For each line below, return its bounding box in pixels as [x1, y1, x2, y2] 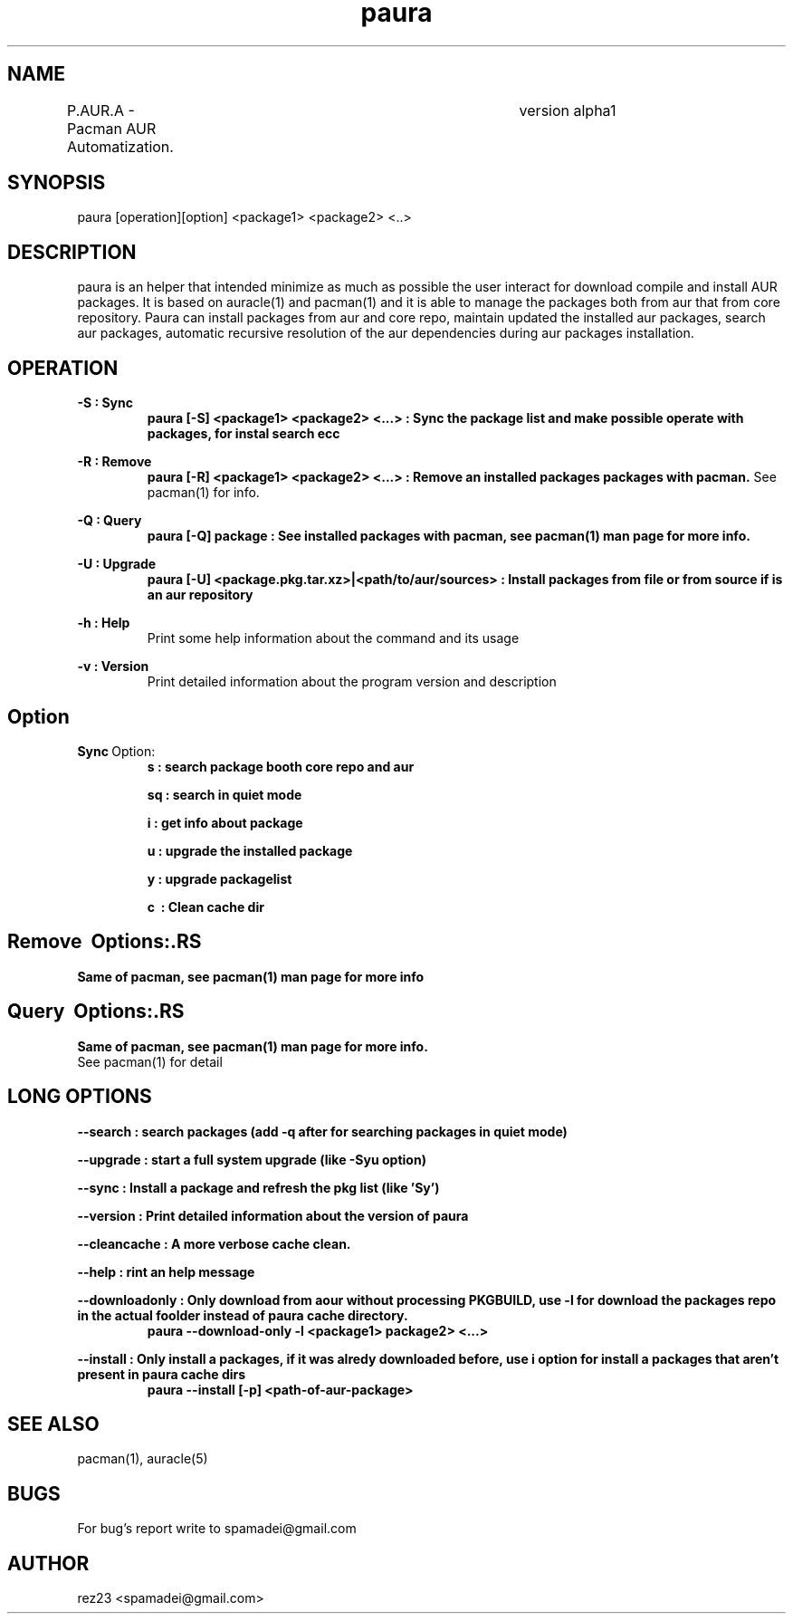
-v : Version [77, 658, 149, 675]
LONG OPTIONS [7, 1085, 152, 1108]
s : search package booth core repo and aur [147, 758, 415, 774]
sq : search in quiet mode [147, 786, 302, 802]
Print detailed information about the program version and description [147, 674, 557, 690]
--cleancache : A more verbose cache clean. [77, 1235, 351, 1252]
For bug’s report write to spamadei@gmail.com [77, 1520, 357, 1537]
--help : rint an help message [77, 1263, 255, 1280]
